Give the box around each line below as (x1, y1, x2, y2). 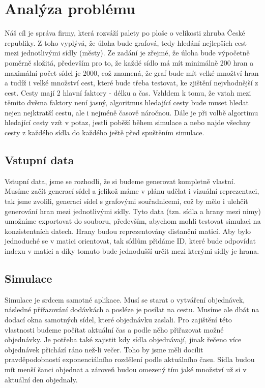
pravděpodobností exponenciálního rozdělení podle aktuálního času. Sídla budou (5, 354, 255, 365)
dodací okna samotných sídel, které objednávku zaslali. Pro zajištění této (5, 314, 232, 324)
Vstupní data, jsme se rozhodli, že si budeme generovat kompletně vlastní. (5, 175, 235, 186)
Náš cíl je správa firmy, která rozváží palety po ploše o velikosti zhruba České (5, 27, 245, 38)
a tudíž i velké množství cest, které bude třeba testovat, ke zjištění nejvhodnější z (5, 77, 258, 88)
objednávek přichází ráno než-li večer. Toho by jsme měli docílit (5, 344, 203, 354)
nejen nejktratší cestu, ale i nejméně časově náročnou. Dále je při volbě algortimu (5, 107, 258, 117)
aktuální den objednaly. (5, 374, 78, 384)
